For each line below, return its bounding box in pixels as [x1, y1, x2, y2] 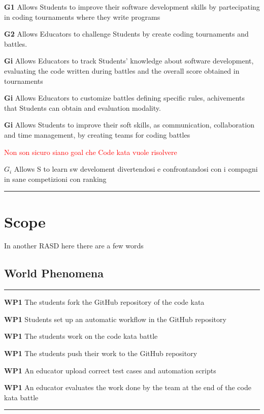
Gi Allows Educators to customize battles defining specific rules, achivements [4, 92, 245, 103]
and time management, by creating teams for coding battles [4, 129, 190, 140]
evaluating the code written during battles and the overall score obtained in [4, 65, 240, 76]
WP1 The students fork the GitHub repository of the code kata [4, 297, 205, 307]
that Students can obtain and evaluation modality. [4, 102, 161, 113]
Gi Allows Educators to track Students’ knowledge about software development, [4, 55, 254, 66]
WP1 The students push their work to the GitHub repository [4, 348, 197, 359]
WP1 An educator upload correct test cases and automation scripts [4, 365, 216, 375]
